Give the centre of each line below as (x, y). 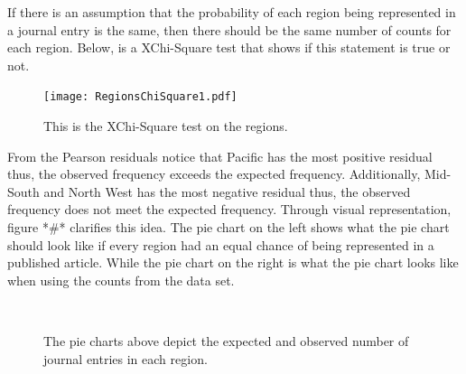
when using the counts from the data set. (121, 280)
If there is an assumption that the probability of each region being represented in (232, 12)
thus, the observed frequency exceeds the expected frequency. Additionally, (214, 174)
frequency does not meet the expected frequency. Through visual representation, (229, 209)
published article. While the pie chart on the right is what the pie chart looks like (233, 262)
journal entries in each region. (126, 358)
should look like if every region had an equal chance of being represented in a (221, 244)
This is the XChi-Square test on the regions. (166, 126)
